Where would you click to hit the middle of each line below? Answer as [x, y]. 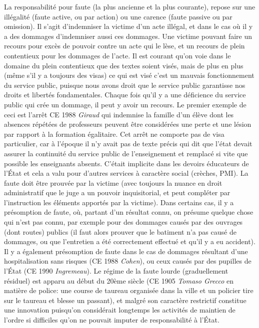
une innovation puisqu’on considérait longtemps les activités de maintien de [120, 310]
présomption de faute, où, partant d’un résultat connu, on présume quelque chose [129, 212]
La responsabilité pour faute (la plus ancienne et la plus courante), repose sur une [130, 6]
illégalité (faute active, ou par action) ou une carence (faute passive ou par [118, 16]
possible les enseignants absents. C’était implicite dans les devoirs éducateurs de [126, 163]
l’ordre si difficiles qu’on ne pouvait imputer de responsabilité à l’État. [112, 320]
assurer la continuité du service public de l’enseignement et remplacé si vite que [126, 153]
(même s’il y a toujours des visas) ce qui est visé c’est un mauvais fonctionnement [129, 75]
